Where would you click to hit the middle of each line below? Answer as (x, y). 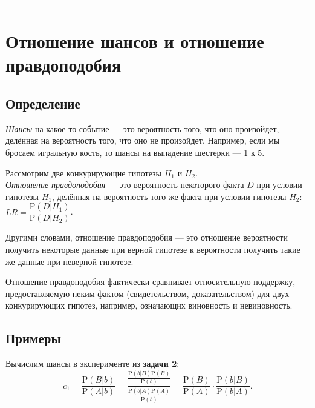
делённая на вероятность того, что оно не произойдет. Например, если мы (143, 140)
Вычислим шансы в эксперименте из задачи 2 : (93, 363)
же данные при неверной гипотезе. (70, 261)
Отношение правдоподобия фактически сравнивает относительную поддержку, (151, 282)
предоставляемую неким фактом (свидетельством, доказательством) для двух (148, 293)
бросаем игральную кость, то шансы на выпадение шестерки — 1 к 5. (135, 152)
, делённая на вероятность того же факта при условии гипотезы (169, 196)
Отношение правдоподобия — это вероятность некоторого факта (125, 185)
